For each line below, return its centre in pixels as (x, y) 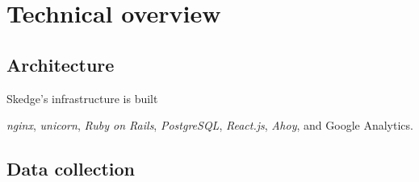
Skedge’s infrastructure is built (82, 98)
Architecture (61, 64)
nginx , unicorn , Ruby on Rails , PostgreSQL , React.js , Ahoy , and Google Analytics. (210, 125)
